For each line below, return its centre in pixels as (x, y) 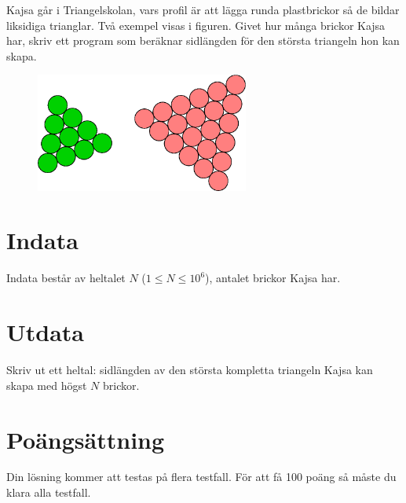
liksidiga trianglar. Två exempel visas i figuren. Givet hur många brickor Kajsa (196, 25)
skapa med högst (47, 385)
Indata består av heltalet (66, 278)
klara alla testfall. (49, 492)
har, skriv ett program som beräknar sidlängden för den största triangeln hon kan (203, 40)
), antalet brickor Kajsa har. (273, 278)
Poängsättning (86, 439)
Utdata (46, 332)
